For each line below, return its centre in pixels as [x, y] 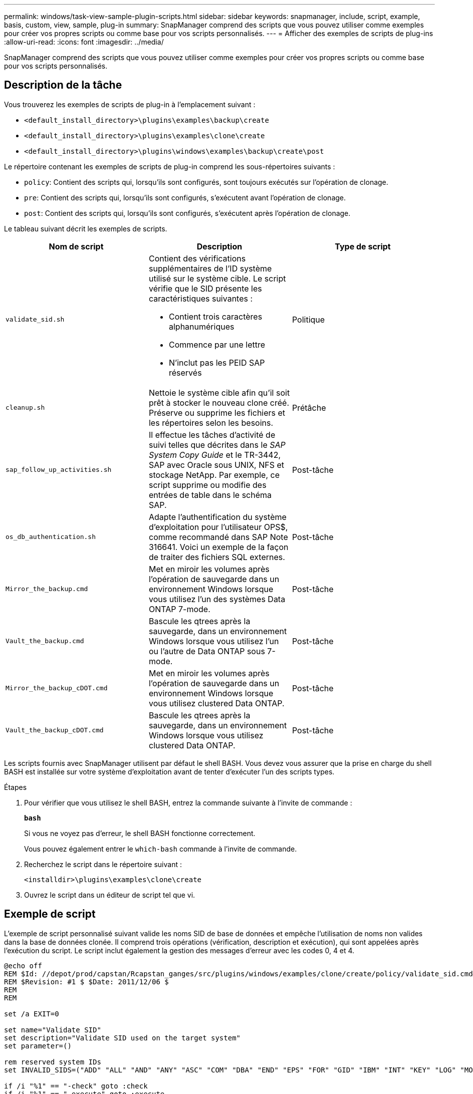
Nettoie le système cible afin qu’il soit [219, 392]
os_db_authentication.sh [51, 537]
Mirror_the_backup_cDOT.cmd [57, 688]
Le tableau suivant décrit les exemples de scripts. [86, 228]
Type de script [363, 246]
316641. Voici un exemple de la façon [218, 547]
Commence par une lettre [217, 344]
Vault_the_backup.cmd [45, 641]
